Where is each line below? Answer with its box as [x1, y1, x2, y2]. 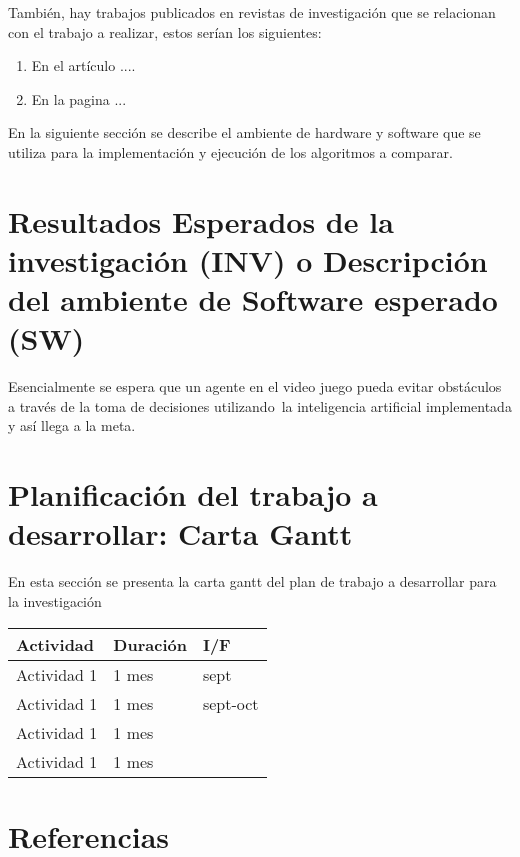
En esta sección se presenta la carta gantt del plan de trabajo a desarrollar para [8, 571, 497, 592]
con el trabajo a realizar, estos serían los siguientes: [8, 21, 322, 42]
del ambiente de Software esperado [8, 279, 498, 320]
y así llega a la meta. [8, 415, 136, 436]
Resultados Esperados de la [8, 200, 394, 241]
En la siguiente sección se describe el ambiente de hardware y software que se [8, 122, 481, 143]
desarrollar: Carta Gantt [8, 513, 353, 554]
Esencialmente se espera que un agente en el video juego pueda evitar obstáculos [8, 376, 502, 397]
